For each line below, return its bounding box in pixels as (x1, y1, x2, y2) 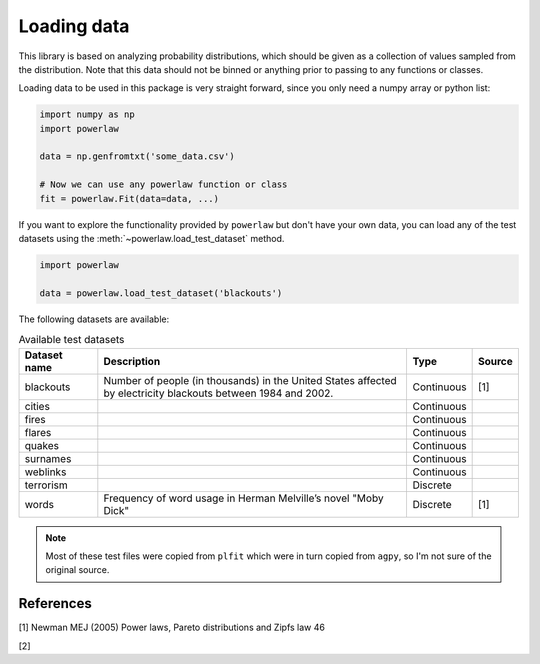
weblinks (24, 465, 67, 479)
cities (24, 399, 50, 413)
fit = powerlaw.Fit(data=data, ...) (39, 193, 220, 204)
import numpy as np (39, 109, 135, 120)
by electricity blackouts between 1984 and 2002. (103, 386, 334, 400)
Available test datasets (18, 333, 125, 347)
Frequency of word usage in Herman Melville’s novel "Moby (103, 491, 384, 505)
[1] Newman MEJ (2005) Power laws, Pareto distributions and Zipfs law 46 (18, 621, 325, 634)
